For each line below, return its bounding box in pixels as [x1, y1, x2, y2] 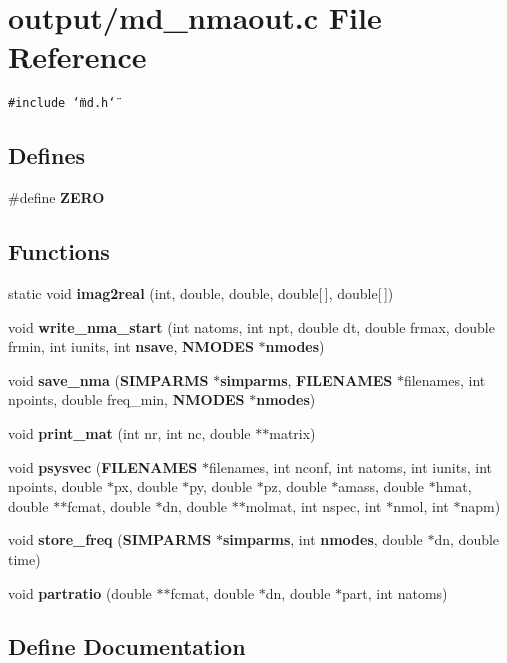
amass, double [338, 476, 425, 497]
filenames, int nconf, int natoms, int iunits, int [208, 456, 492, 477]
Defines [8, 140, 86, 171]
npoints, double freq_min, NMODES [8, 389, 245, 410]
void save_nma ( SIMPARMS [8, 369, 209, 390]
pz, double [263, 476, 327, 497]
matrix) [269, 422, 316, 443]
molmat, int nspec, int [245, 495, 382, 516]
